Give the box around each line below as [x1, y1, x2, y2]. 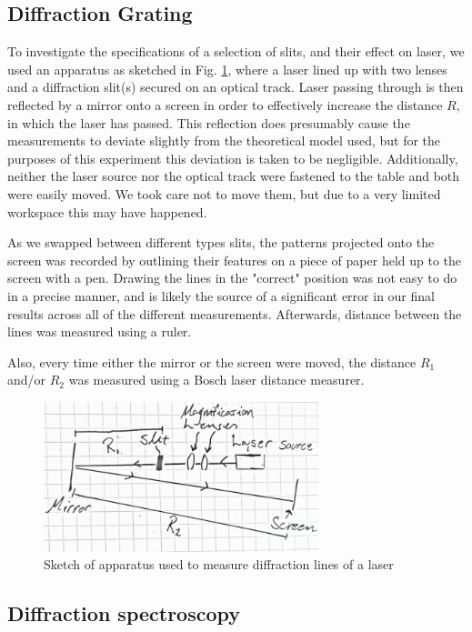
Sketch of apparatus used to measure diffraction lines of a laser [44, 555, 394, 574]
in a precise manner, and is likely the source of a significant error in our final [7, 286, 435, 305]
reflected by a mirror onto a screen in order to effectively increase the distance [7, 95, 443, 114]
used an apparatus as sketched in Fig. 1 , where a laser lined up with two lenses [7, 59, 447, 78]
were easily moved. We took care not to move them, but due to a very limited [7, 184, 441, 203]
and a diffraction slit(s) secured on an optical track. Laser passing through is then [7, 77, 464, 96]
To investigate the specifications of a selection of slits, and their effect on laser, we [7, 42, 465, 61]
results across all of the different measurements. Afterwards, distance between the [7, 304, 462, 323]
